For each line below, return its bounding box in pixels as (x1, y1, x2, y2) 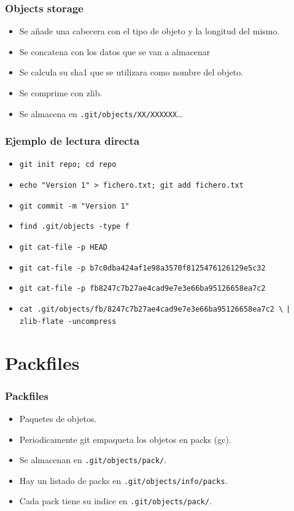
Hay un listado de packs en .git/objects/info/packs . (19, 474, 228, 486)
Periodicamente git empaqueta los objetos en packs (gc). (19, 432, 231, 445)
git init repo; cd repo (19, 160, 117, 169)
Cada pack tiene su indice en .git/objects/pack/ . (19, 494, 212, 507)
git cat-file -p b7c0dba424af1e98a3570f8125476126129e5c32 (19, 263, 266, 272)
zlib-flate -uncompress (19, 317, 117, 326)
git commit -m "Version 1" (19, 201, 130, 210)
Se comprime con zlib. (19, 86, 103, 99)
